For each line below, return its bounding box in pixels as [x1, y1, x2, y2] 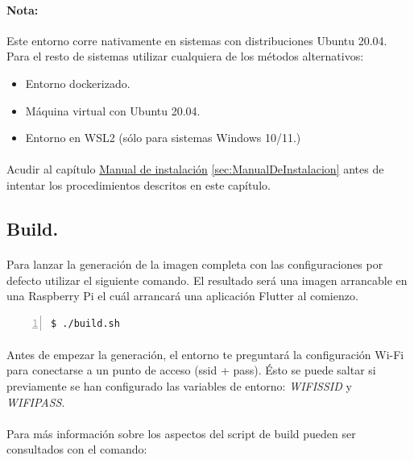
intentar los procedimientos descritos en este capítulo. [6, 176, 271, 193]
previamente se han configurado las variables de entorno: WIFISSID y [6, 378, 352, 395]
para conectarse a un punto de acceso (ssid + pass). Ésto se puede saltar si [6, 362, 376, 378]
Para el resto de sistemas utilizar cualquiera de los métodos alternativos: [6, 48, 364, 65]
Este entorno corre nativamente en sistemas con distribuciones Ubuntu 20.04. [6, 31, 387, 48]
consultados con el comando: [6, 441, 147, 458]
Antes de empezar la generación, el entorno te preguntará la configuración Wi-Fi [6, 345, 404, 362]
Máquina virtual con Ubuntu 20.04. [25, 102, 201, 119]
